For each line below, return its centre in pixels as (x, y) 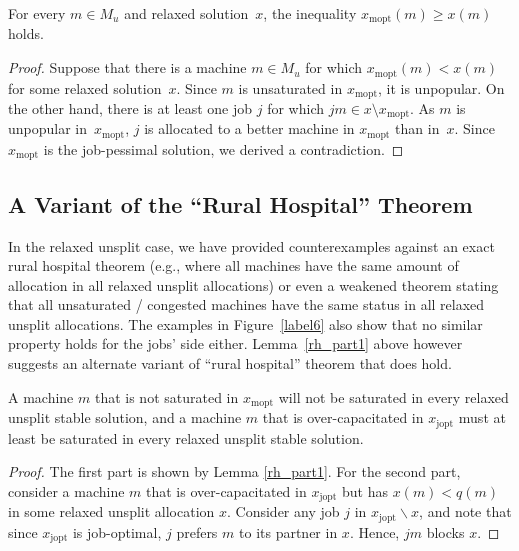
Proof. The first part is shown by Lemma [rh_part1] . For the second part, (234, 471)
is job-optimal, (117, 531)
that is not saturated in (166, 396)
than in (417, 128)
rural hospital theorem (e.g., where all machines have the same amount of (233, 265)
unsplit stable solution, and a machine (125, 417)
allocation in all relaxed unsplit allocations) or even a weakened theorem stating (253, 284)
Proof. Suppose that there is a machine (127, 67)
